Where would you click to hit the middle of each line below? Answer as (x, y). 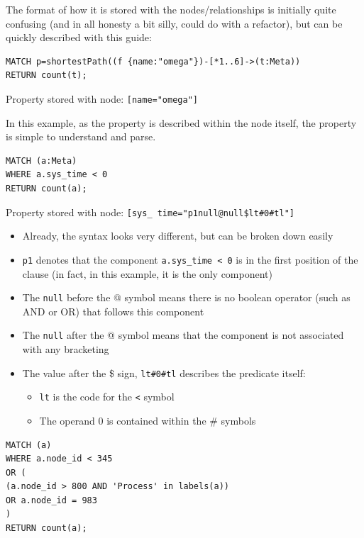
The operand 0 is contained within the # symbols (148, 420)
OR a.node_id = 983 (51, 500)
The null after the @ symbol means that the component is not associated (183, 335)
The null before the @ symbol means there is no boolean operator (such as (186, 297)
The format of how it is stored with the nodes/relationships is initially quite (171, 9)
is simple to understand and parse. (81, 136)
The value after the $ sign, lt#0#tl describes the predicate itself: (164, 372)
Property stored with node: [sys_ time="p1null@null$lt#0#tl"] (150, 212)
